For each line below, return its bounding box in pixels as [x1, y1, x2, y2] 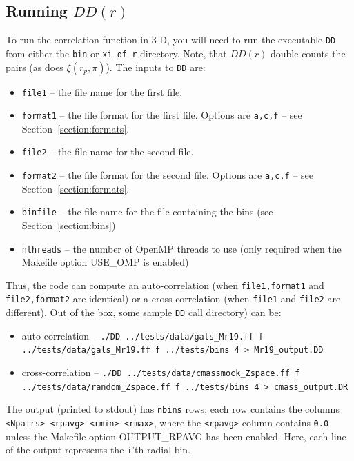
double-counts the [271, 46, 346, 60]
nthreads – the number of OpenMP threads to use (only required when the [21, 241, 342, 255]
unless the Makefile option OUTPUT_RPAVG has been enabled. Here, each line [6, 429, 346, 443]
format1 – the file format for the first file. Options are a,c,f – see [21, 108, 302, 122]
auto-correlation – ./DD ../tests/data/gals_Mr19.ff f [21, 328, 264, 342]
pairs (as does [6, 59, 63, 74]
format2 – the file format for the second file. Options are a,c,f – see [21, 168, 314, 182]
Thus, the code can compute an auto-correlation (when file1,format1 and [6, 277, 324, 292]
